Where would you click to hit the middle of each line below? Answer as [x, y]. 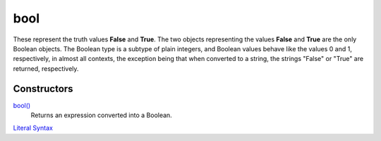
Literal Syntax [33, 128]
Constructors [43, 89]
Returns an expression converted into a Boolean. [101, 115]
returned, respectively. [46, 68]
